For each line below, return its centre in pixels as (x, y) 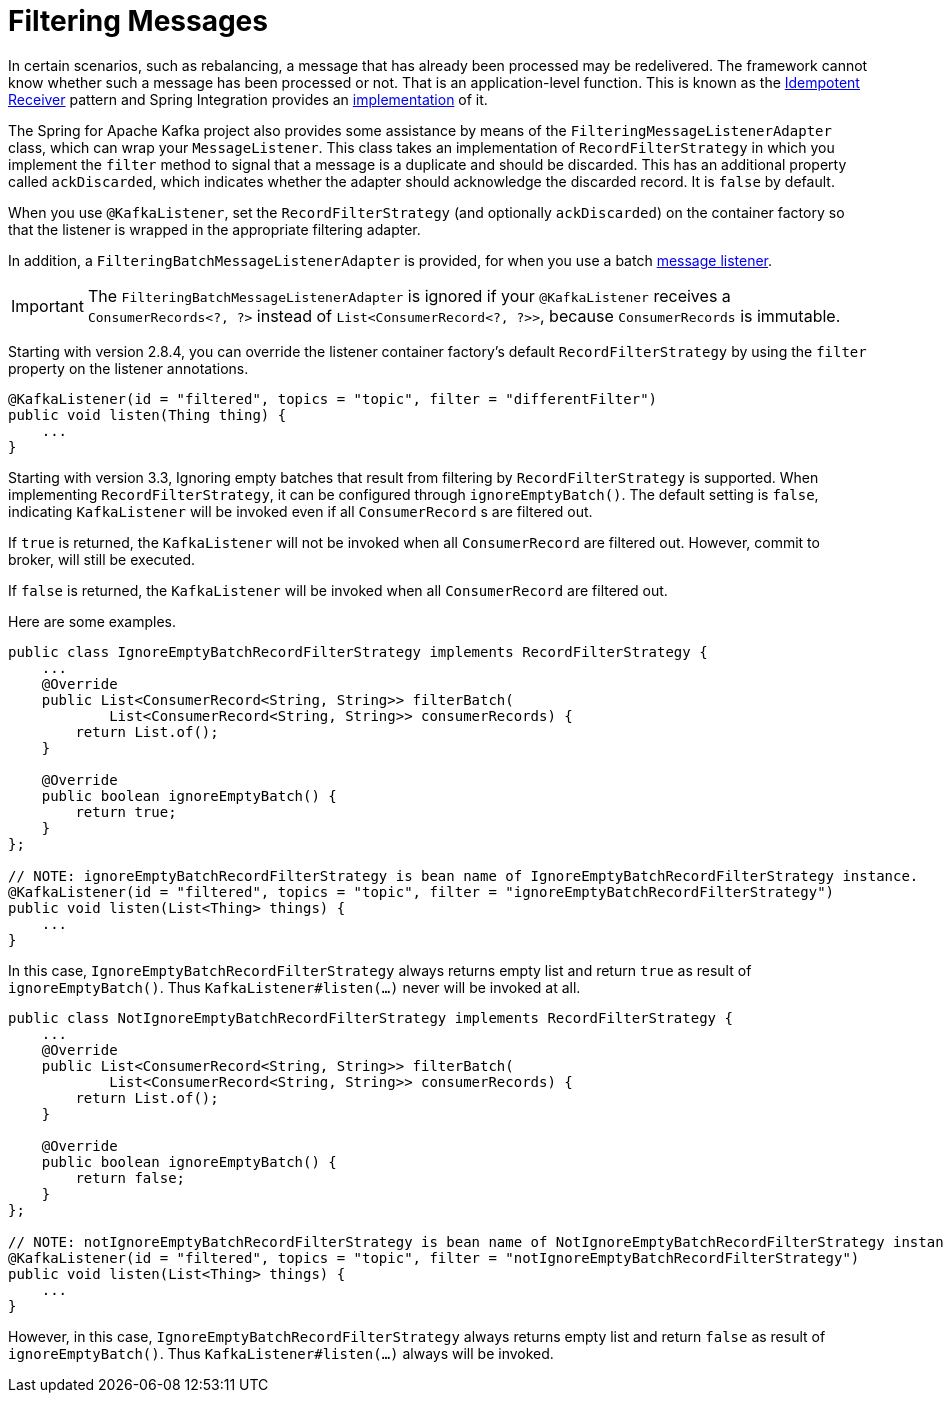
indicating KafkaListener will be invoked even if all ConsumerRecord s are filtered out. (300, 511)
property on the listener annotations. (128, 368)
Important (47, 305)
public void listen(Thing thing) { (147, 414)
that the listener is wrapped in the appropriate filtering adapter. (214, 229)
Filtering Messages (138, 21)
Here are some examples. (92, 621)
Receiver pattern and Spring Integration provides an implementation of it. (248, 99)
